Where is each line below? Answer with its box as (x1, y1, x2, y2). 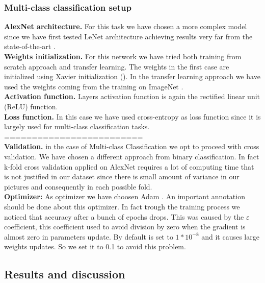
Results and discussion (4, 266, 125, 282)
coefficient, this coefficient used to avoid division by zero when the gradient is (4, 221, 246, 232)
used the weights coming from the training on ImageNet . (4, 81, 183, 91)
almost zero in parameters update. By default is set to (4, 231, 173, 242)
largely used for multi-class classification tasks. (4, 121, 150, 132)
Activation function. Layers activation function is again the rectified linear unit (4, 91, 260, 102)
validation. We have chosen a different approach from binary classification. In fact (4, 151, 259, 161)
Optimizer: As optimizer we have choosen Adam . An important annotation (4, 191, 245, 202)
